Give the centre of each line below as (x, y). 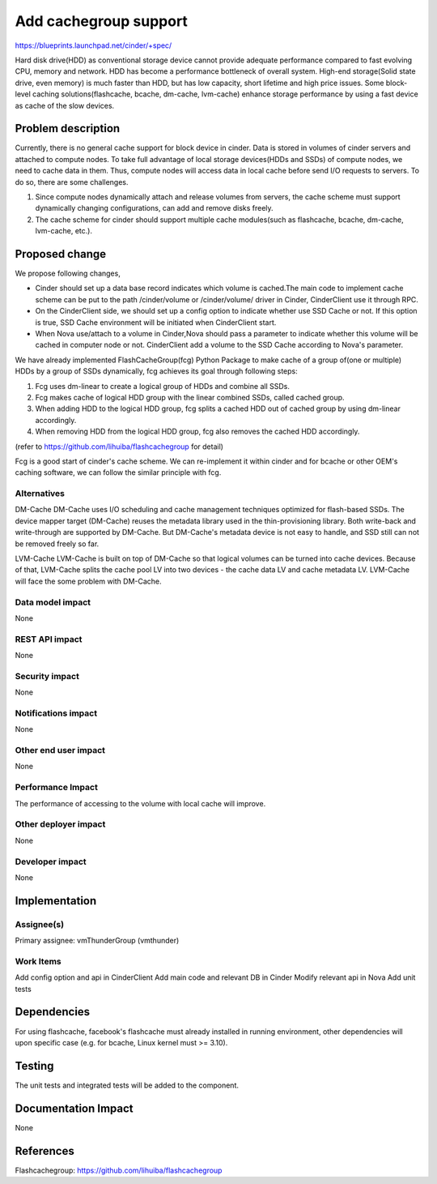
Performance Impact (57, 788)
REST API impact (49, 639)
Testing (34, 1066)
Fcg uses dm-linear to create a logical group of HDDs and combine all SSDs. (163, 386)
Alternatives (40, 494)
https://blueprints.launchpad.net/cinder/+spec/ (93, 45)
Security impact (47, 676)
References (45, 1151)
